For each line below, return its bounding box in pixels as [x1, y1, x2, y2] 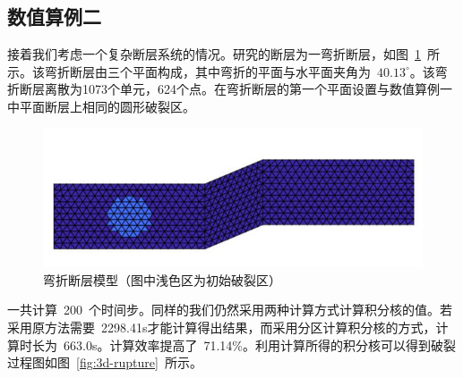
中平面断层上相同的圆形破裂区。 [7, 97, 195, 115]
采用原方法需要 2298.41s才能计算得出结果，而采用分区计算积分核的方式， [7, 318, 436, 337]
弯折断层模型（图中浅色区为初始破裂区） [43, 270, 281, 289]
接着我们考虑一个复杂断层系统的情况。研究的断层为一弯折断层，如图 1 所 [7, 45, 440, 63]
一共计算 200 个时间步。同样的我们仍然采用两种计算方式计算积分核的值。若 [7, 300, 452, 319]
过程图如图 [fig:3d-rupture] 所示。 [7, 353, 202, 372]
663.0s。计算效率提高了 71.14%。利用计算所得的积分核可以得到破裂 [63, 335, 456, 354]
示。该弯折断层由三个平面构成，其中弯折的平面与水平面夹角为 [7, 62, 371, 80]
